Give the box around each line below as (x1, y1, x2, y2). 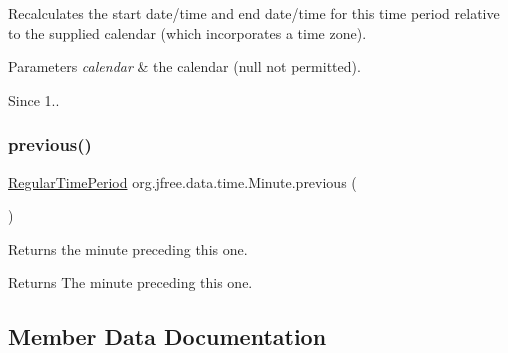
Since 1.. (8, 89, 60, 110)
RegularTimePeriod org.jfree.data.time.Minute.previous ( (8, 171, 357, 192)
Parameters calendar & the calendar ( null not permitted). (8, 56, 361, 77)
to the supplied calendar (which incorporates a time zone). (8, 22, 367, 43)
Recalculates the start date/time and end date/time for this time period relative (8, 3, 500, 23)
